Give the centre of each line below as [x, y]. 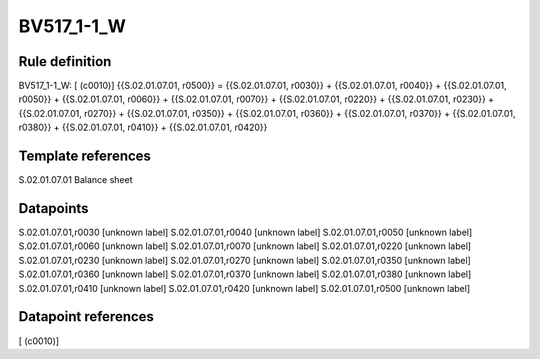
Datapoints [53, 208]
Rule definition [65, 61]
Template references [85, 156]
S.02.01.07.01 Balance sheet [75, 180]
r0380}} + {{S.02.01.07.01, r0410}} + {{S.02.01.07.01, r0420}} [143, 127]
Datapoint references [86, 316]
